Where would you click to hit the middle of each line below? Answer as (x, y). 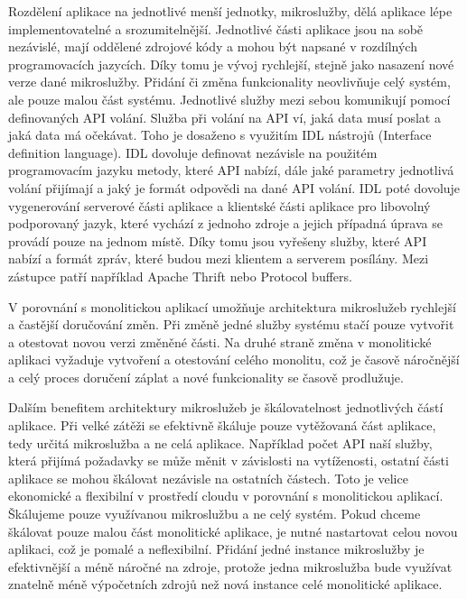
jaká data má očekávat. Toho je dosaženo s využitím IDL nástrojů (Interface (220, 135)
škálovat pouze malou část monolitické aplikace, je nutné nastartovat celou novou (233, 531)
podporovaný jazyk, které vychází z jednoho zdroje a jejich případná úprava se (225, 223)
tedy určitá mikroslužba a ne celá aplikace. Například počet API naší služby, (220, 442)
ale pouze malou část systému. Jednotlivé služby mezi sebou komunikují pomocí (229, 99)
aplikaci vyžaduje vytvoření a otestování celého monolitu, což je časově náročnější (234, 359)
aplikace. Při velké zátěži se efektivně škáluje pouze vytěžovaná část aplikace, (222, 425)
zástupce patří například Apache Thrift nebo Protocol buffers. (180, 276)
